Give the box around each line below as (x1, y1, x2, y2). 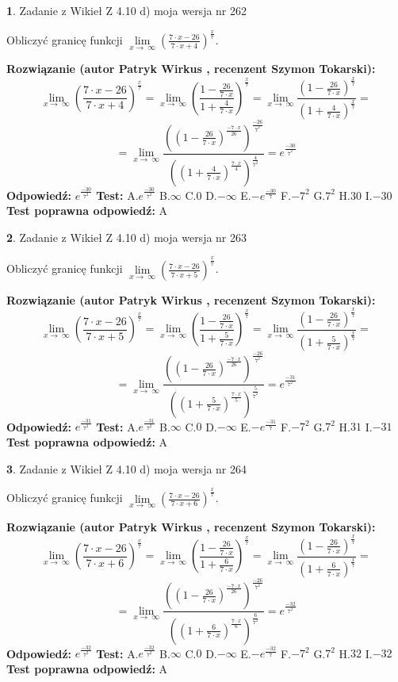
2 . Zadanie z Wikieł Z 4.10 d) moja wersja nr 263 (6, 228, 247, 245)
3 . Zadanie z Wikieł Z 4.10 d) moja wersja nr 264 (6, 460, 247, 477)
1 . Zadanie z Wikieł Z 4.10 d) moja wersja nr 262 (6, 2, 247, 18)
